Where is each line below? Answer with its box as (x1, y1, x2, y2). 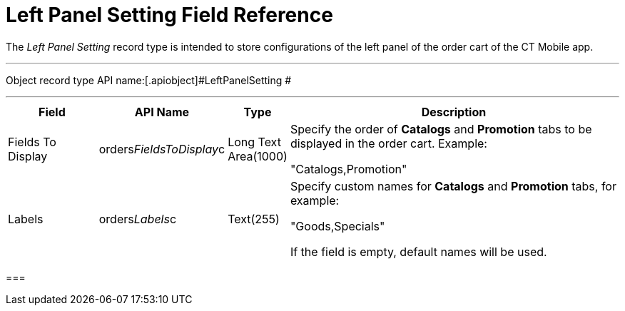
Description (421, 104, 487, 119)
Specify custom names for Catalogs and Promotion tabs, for (290, 178, 616, 193)
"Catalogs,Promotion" (290, 161, 407, 176)
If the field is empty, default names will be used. (290, 244, 547, 259)
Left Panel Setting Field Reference (6, 3, 333, 27)
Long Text (228, 134, 281, 149)
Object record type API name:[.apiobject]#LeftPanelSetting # (6, 73, 292, 86)
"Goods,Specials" (290, 218, 385, 233)
